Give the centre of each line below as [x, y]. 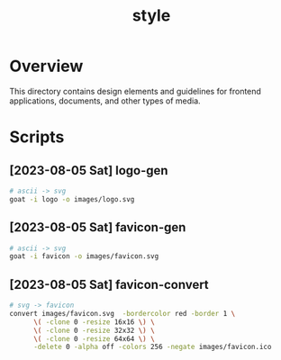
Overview [46, 66]
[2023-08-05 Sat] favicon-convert [109, 284]
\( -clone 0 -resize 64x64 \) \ [94, 338]
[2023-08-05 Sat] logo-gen [89, 171]
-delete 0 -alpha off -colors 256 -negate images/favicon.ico [152, 347]
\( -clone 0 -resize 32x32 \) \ [94, 330]
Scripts [37, 137]
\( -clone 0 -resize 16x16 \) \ [94, 322]
